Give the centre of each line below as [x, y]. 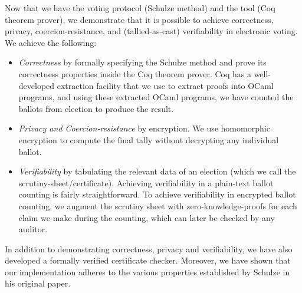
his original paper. [38, 283]
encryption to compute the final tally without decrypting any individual [149, 139]
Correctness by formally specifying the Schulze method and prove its [142, 62]
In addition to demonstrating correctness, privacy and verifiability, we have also [149, 248]
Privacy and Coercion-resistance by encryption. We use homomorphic [144, 128]
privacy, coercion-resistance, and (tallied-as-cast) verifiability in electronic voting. [151, 31]
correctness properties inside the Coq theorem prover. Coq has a [135, 73]
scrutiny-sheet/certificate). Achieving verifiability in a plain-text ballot [146, 182]
